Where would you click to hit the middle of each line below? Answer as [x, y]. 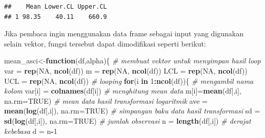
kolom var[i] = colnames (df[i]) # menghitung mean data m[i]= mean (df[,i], [123, 91]
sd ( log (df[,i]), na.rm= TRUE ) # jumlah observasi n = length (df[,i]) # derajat [128, 120]
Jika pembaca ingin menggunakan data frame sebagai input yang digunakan [124, 33]
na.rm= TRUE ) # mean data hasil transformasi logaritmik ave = [106, 100]
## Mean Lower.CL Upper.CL [56, 7]
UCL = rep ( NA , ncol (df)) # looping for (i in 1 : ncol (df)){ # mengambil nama [129, 80]
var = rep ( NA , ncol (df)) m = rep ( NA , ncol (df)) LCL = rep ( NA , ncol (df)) [126, 70]
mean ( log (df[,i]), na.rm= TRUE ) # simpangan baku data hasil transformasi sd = [132, 111]
